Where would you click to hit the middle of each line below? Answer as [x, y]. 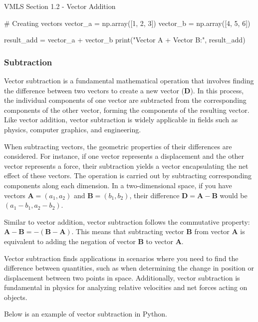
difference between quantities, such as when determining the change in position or [129, 268]
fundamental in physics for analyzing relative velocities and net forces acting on [126, 287]
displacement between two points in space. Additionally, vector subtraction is [122, 277]
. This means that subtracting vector [128, 231]
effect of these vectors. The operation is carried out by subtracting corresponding [128, 175]
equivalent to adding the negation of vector [70, 241]
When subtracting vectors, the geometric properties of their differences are [118, 146]
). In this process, [217, 90]
